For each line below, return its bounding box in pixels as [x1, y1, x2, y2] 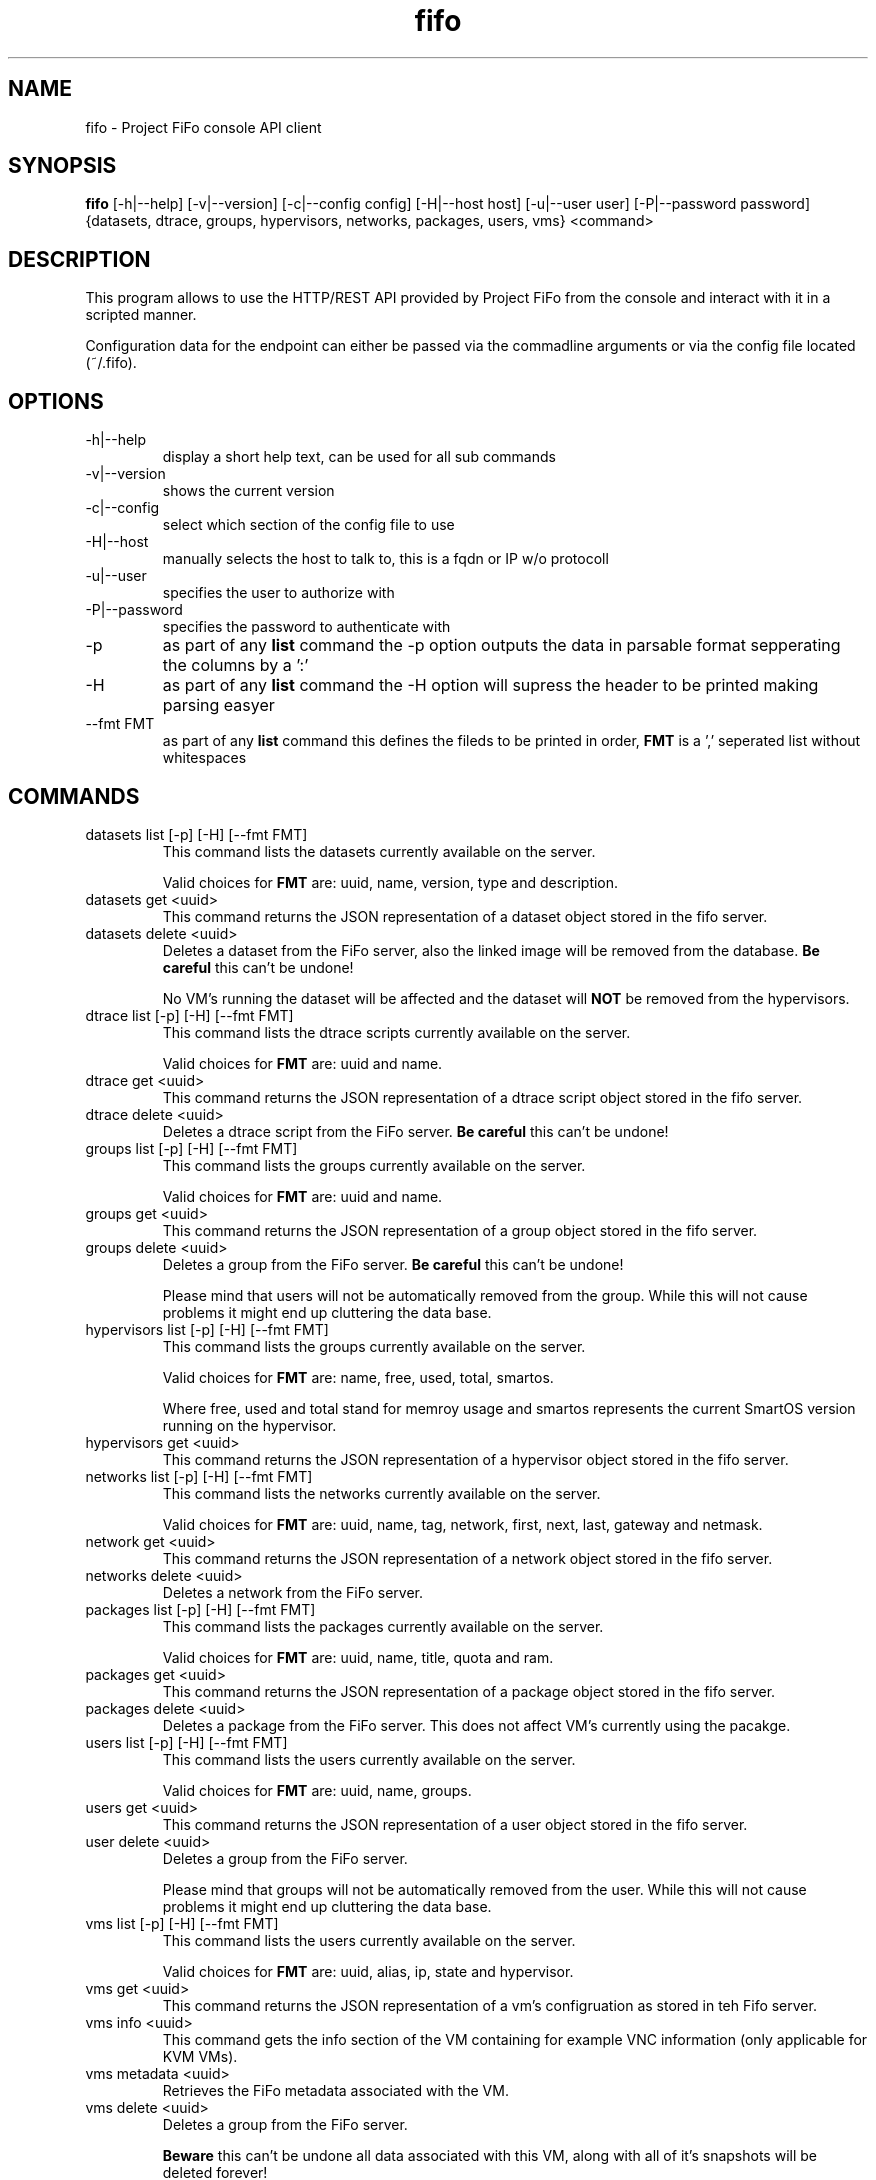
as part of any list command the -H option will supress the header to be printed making [162, 675, 819, 696]
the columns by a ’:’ [162, 655, 309, 676]
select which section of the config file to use [162, 516, 455, 534]
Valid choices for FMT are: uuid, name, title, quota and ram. [162, 1648, 554, 1666]
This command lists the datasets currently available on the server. [162, 842, 596, 860]
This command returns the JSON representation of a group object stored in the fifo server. [162, 1221, 758, 1239]
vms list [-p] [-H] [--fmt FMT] [85, 1914, 279, 1932]
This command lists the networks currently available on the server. [162, 1484, 601, 1502]
